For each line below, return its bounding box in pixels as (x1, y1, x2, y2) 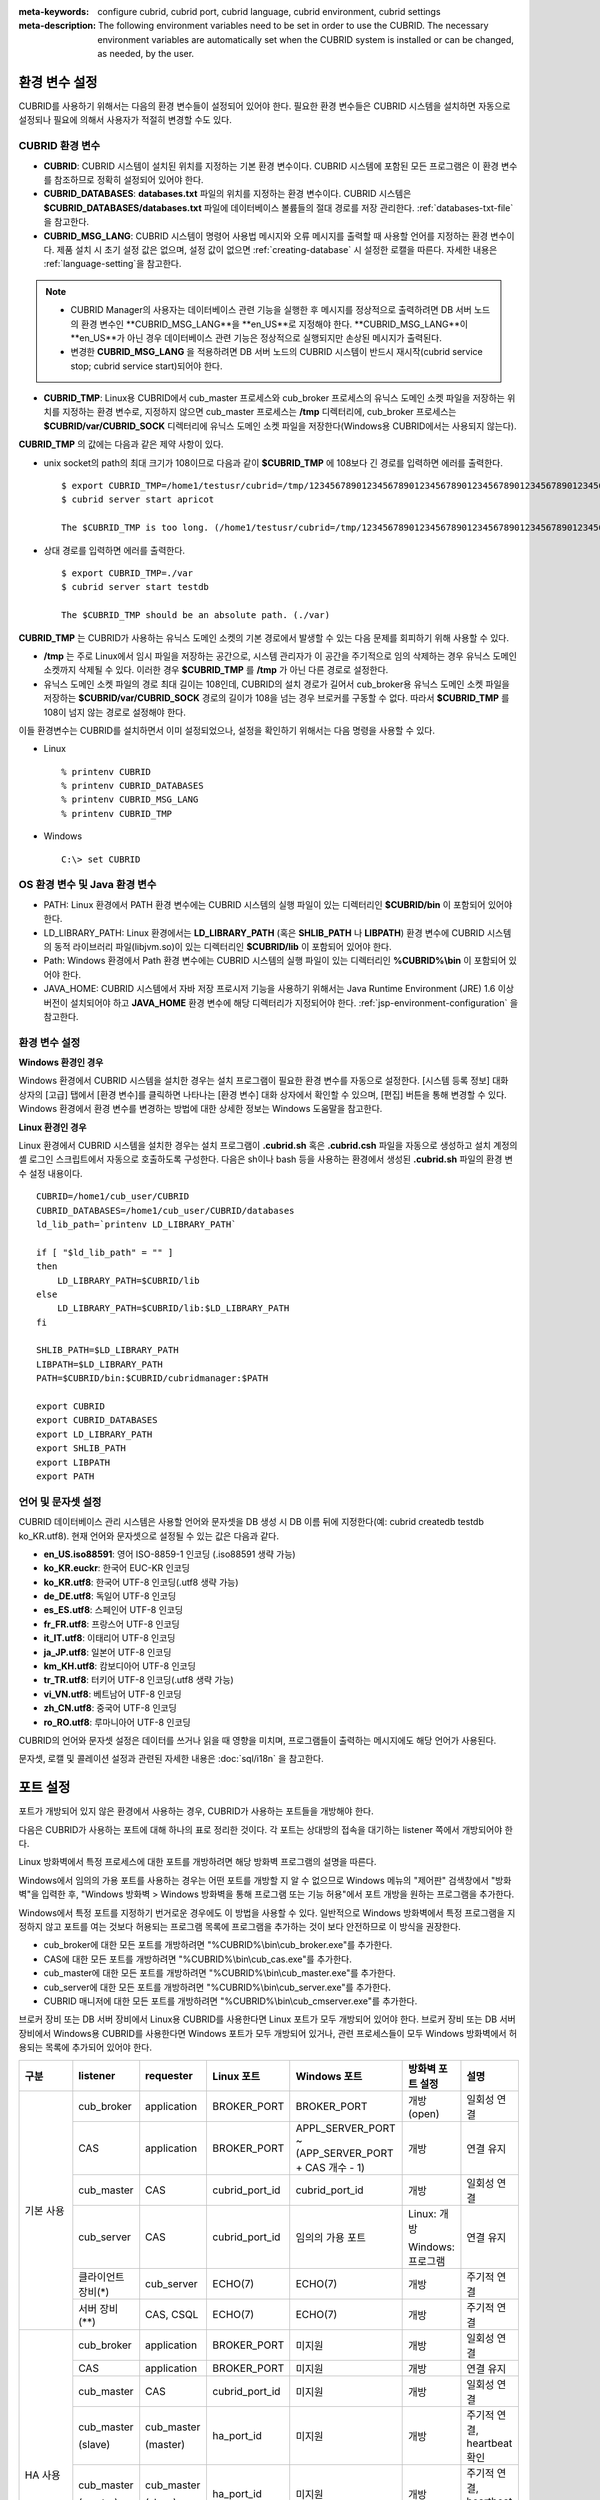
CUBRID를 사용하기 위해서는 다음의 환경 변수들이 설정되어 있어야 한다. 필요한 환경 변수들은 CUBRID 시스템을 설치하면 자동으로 (18, 100, 511, 112)
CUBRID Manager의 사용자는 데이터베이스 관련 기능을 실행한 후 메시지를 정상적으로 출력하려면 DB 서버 (70, 304, 472, 316)
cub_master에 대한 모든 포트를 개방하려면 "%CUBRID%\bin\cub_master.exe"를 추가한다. (43, 1967, 396, 1979)
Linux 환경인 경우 (18, 1121, 87, 1133)
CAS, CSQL (145, 2307, 199, 2321)
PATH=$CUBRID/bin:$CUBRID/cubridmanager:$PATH (36, 1373, 269, 1384)
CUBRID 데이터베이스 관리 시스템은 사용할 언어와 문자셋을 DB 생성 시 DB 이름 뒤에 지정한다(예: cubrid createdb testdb (18, 1516, 485, 1528)
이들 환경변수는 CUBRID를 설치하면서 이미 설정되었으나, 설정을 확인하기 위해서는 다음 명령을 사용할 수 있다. (18, 724, 435, 736)
